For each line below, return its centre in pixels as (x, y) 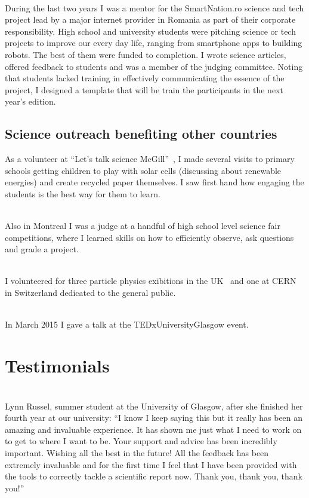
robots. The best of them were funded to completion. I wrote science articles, (146, 54)
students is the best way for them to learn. (83, 193)
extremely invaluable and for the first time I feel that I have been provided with (151, 464)
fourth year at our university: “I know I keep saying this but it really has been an (154, 418)
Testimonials (57, 366)
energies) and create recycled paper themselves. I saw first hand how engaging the (154, 182)
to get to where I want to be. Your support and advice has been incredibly (141, 441)
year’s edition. (30, 101)
